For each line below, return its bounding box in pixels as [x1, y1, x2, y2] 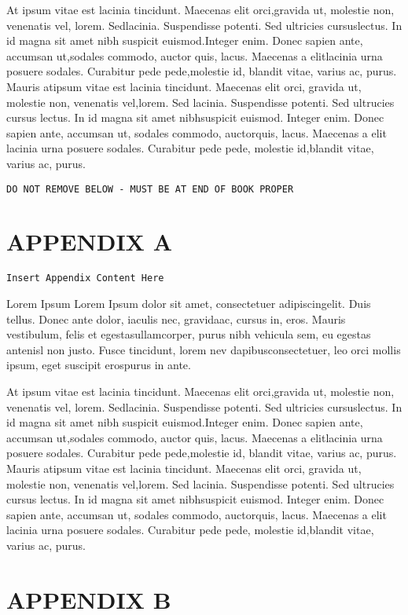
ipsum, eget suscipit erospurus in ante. [6, 357, 191, 373]
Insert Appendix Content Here [6, 273, 164, 284]
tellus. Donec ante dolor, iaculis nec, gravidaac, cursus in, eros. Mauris [6, 310, 346, 327]
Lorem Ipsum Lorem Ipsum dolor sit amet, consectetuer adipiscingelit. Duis [6, 295, 371, 311]
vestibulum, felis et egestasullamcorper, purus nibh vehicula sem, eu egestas [6, 326, 371, 342]
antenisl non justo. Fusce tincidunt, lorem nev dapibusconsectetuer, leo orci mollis [6, 341, 401, 357]
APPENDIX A [6, 225, 173, 258]
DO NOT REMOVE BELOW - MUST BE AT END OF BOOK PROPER [6, 183, 294, 195]
